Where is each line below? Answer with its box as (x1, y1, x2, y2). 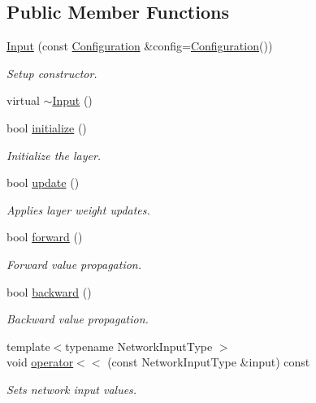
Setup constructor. (6, 64, 97, 81)
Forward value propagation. (6, 255, 142, 272)
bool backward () (6, 283, 92, 300)
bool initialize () (6, 119, 87, 136)
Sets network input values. (6, 380, 137, 397)
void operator (6, 353, 74, 370)
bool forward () (6, 228, 83, 245)
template (6, 337, 50, 354)
